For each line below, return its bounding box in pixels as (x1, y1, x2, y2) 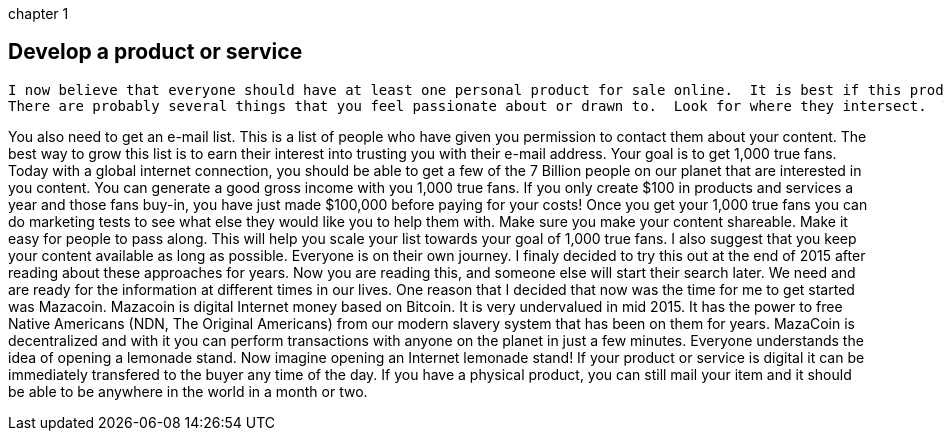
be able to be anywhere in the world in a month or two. (8, 382, 368, 400)
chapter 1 (8, 5, 69, 22)
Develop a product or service (8, 39, 303, 65)
